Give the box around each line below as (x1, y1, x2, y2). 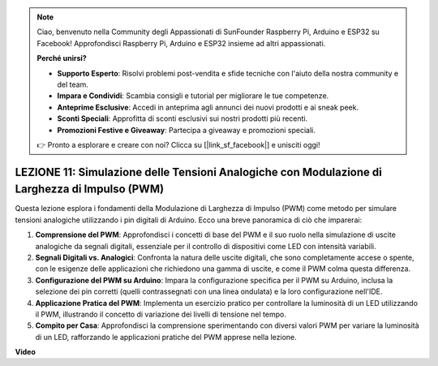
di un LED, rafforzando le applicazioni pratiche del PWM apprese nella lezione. (35, 332, 298, 342)
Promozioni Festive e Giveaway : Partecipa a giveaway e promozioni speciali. (57, 125, 316, 135)
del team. (57, 80, 88, 89)
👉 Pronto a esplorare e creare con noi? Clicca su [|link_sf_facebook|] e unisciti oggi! (36, 140, 320, 149)
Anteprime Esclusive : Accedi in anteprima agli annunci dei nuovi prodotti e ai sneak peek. (57, 102, 359, 112)
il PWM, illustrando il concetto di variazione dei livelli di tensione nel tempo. (35, 309, 287, 319)
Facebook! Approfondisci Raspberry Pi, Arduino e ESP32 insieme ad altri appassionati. (36, 38, 326, 48)
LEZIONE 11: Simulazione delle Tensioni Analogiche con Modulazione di (15, 165, 383, 179)
